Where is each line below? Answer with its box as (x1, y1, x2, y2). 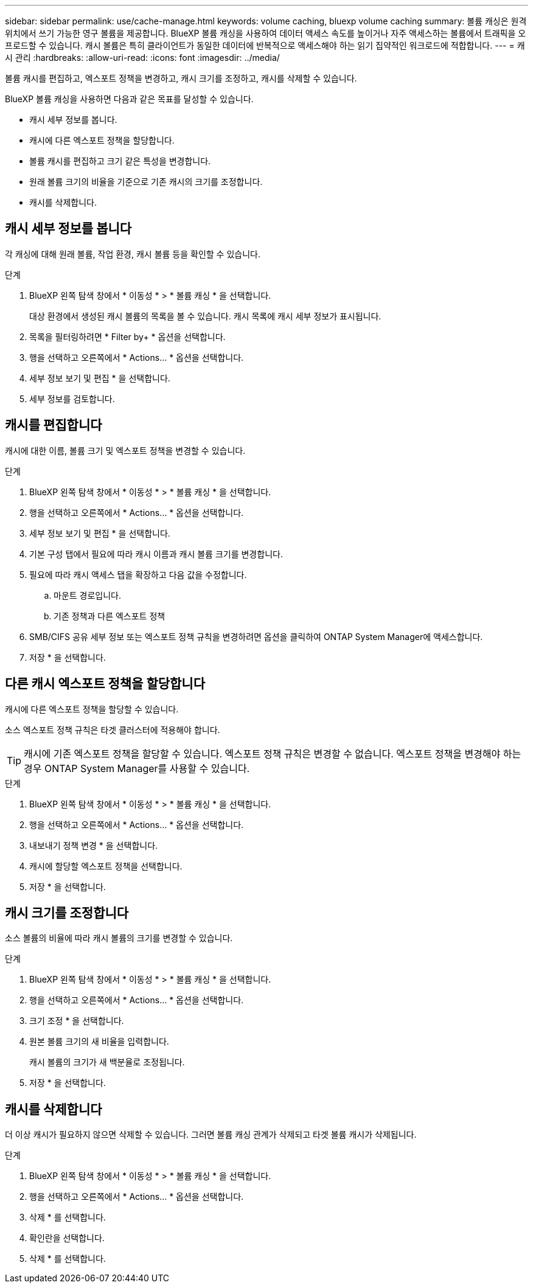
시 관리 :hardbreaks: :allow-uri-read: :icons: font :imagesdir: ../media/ (5, 52, 280, 63)
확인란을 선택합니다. (29, 1233, 105, 1244)
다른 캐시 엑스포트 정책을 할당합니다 (5, 676, 206, 692)
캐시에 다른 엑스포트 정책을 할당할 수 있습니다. (5, 703, 179, 714)
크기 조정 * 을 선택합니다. (29, 1015, 124, 1026)
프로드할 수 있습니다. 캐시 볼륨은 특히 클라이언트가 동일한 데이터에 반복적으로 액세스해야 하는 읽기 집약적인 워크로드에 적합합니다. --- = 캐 (5, 40, 525, 50)
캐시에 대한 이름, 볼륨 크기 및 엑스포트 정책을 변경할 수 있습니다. (5, 445, 246, 456)
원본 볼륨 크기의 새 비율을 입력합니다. (29, 1036, 169, 1047)
